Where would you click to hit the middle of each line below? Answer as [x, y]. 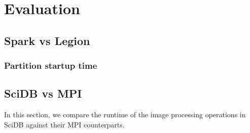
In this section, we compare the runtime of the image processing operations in [125, 115]
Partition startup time [51, 65]
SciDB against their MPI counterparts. [64, 124]
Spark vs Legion [47, 40]
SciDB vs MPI [43, 93]
